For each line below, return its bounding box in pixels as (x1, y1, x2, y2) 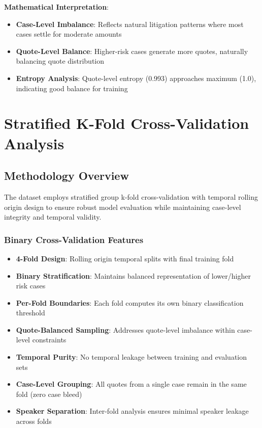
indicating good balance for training (16, 83, 128, 93)
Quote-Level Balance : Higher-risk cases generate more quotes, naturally (16, 45, 248, 56)
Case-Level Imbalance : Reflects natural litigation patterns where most (16, 18, 244, 29)
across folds (16, 416, 52, 426)
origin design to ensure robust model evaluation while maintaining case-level (4, 201, 241, 212)
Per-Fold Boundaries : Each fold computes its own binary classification (16, 297, 244, 308)
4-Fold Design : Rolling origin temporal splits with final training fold (16, 253, 234, 263)
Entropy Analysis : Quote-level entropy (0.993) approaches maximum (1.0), (16, 72, 256, 83)
